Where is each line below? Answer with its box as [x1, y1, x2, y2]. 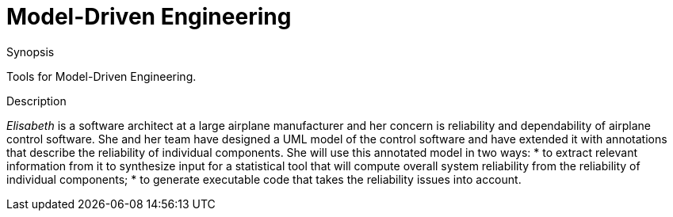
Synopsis [6, 44, 55, 59]
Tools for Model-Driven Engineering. [6, 69, 197, 83]
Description [6, 93, 67, 108]
